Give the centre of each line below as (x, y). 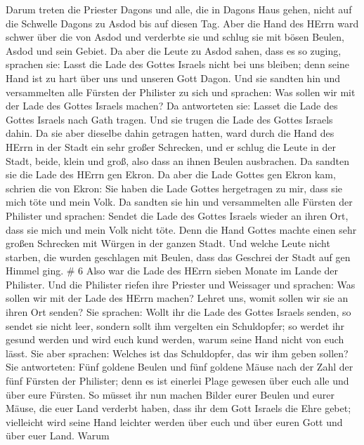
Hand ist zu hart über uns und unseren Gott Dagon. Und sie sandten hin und (173, 78)
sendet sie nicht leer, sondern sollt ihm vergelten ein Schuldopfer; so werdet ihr (175, 325)
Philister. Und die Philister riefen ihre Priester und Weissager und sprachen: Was (181, 284)
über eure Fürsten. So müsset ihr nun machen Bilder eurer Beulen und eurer (170, 394)
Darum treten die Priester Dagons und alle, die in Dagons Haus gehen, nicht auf (179, 9)
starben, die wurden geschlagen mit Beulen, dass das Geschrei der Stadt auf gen (178, 257)
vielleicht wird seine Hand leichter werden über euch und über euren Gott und (174, 421)
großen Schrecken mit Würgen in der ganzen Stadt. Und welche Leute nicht (168, 243)
